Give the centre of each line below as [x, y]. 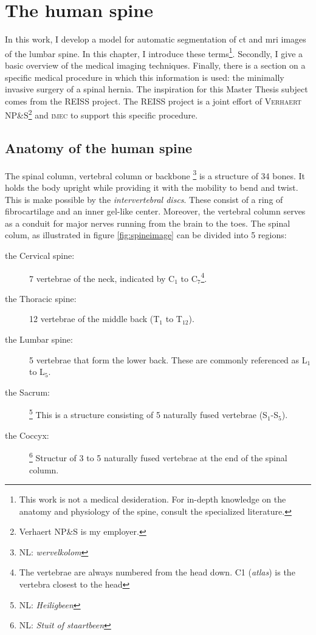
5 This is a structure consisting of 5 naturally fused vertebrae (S [148, 414]
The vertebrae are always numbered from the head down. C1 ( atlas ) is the [157, 572]
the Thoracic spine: [41, 298]
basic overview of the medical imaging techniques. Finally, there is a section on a [155, 65]
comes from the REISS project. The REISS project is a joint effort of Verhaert [153, 101]
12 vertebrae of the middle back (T [94, 319]
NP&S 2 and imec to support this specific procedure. [101, 114]
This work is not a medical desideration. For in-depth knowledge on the [153, 499]
